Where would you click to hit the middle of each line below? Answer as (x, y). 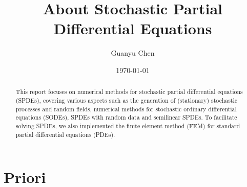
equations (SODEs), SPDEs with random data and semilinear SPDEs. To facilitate (126, 117)
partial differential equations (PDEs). (65, 134)
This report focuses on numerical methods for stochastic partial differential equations (129, 92)
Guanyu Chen (133, 53)
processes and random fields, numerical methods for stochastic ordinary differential (126, 109)
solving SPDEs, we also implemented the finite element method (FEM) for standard (128, 125)
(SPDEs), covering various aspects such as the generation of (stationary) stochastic (127, 100)
